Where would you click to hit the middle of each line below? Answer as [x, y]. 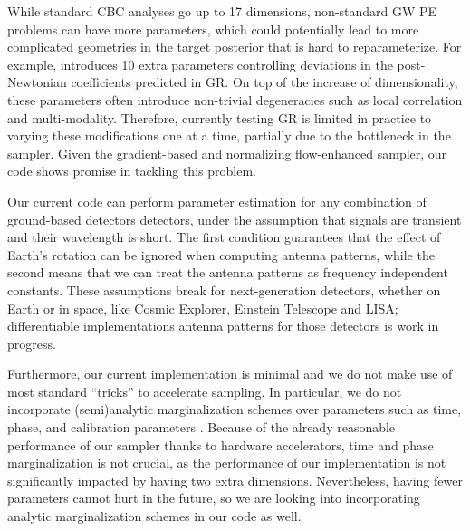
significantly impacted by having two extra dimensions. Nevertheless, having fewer [235, 480]
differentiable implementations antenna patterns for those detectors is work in [223, 326]
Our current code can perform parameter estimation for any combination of [217, 201]
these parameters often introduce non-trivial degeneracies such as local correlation [235, 99]
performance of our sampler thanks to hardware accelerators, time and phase [221, 444]
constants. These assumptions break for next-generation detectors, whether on [224, 290]
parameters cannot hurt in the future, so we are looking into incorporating [214, 498]
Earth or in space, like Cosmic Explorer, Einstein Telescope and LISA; [203, 308]
